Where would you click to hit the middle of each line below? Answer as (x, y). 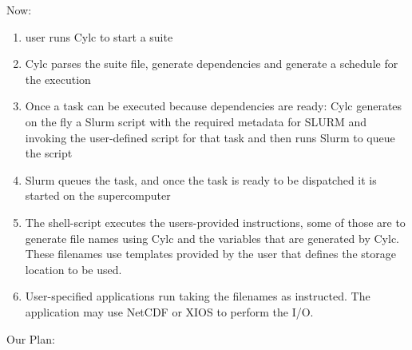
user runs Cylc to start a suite (99, 36)
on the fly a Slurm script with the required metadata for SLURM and (196, 121)
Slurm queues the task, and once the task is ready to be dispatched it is (201, 179)
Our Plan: (31, 338)
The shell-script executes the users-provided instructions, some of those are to (215, 222)
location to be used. (73, 269)
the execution (58, 79)
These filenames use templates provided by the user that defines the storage (210, 254)
